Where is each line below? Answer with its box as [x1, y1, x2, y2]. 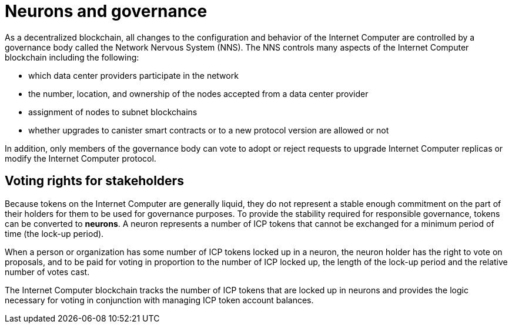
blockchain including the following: [5, 52, 139, 62]
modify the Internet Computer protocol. [5, 153, 156, 163]
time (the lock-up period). [5, 228, 104, 239]
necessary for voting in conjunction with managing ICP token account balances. [5, 294, 314, 305]
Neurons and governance [5, 1, 208, 21]
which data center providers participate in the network [28, 70, 239, 81]
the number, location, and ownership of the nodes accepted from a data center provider [28, 88, 369, 99]
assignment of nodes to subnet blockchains [28, 106, 198, 117]
